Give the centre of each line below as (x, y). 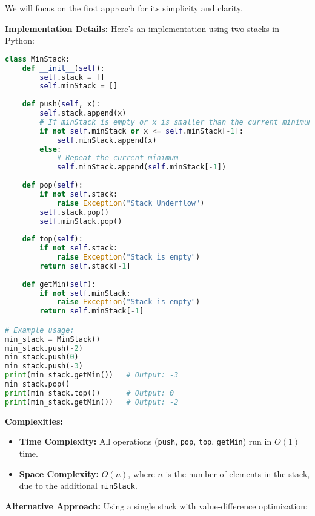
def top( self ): (52, 239)
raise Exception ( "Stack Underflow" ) (131, 203)
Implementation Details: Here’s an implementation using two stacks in (142, 28)
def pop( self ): (52, 185)
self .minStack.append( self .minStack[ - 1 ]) (141, 167)
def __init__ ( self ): (63, 68)
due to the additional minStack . (78, 485)
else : (51, 149)
